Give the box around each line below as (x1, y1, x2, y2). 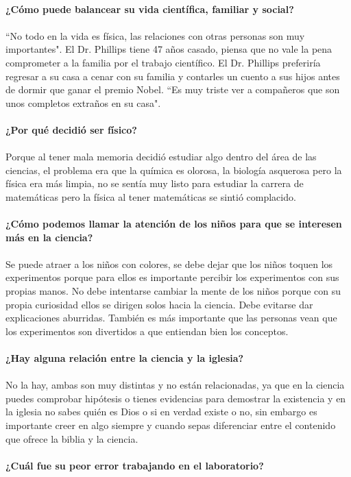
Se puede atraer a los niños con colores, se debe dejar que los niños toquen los (5, 256, 333, 271)
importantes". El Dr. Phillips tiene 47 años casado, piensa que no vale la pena (5, 42, 332, 56)
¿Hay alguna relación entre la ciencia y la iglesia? (5, 351, 244, 365)
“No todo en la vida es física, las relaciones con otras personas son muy (5, 28, 305, 42)
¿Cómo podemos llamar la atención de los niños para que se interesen (5, 217, 342, 231)
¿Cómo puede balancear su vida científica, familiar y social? (5, 1, 294, 16)
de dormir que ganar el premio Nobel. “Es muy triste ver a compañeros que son (5, 82, 340, 97)
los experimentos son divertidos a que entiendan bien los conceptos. (5, 323, 289, 338)
